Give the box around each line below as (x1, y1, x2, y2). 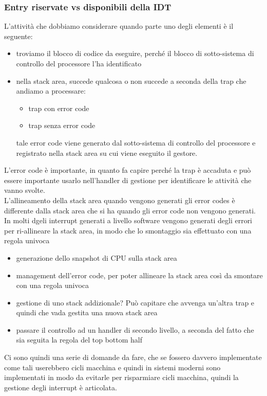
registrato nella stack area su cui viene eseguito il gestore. (16, 147, 198, 158)
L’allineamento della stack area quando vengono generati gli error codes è (4, 194, 235, 205)
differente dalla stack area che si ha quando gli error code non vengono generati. (4, 205, 256, 215)
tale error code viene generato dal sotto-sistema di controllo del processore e (16, 137, 256, 148)
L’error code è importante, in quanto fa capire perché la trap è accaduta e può (4, 165, 251, 175)
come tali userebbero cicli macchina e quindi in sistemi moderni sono (4, 362, 221, 372)
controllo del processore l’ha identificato (16, 58, 142, 68)
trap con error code (28, 102, 89, 113)
